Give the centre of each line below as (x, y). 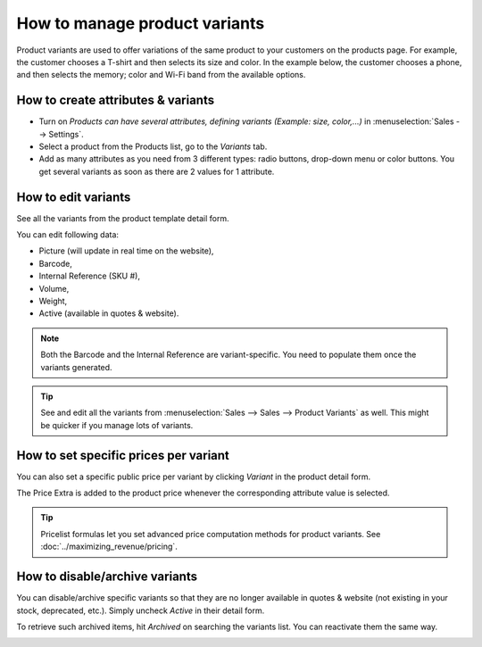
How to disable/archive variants (107, 577)
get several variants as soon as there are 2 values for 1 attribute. (157, 171)
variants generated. (76, 367)
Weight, (53, 301)
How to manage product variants (141, 23)
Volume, (54, 288)
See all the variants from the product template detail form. (123, 218)
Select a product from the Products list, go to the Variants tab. (153, 146)
